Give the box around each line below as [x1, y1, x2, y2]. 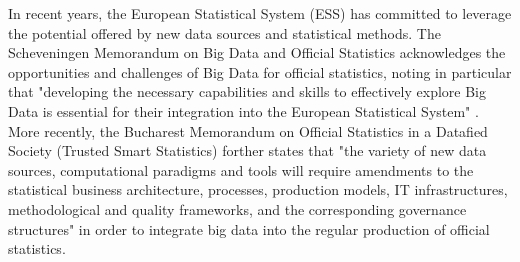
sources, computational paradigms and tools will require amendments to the [8, 159, 474, 180]
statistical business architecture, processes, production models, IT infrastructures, [8, 179, 508, 200]
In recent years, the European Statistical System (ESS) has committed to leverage [8, 3, 512, 23]
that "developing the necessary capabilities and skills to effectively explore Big [8, 81, 486, 102]
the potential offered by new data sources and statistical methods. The [8, 22, 441, 43]
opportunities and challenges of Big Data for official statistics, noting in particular [8, 61, 512, 82]
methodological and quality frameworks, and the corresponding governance [8, 198, 467, 219]
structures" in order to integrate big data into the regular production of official [8, 218, 490, 239]
